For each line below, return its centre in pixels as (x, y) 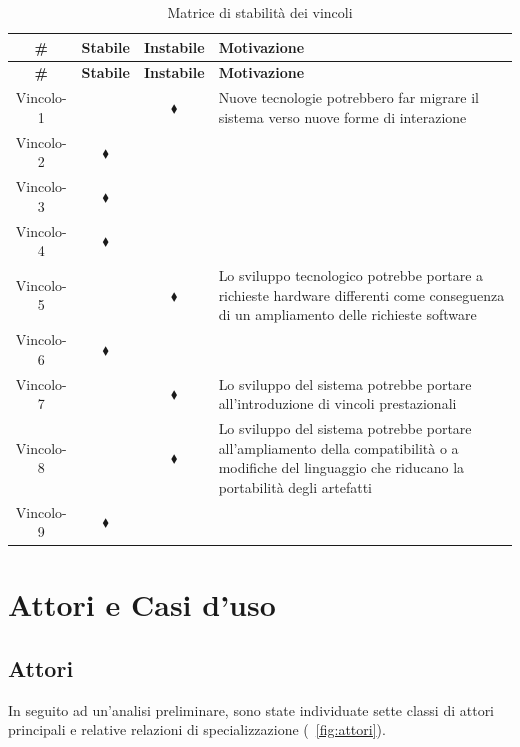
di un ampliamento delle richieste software (347, 314)
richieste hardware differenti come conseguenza (361, 294)
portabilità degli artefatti (295, 486)
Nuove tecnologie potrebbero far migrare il (348, 97)
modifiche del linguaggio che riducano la (341, 467)
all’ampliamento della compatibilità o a (338, 447)
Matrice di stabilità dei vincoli (260, 12)
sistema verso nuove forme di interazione (342, 116)
